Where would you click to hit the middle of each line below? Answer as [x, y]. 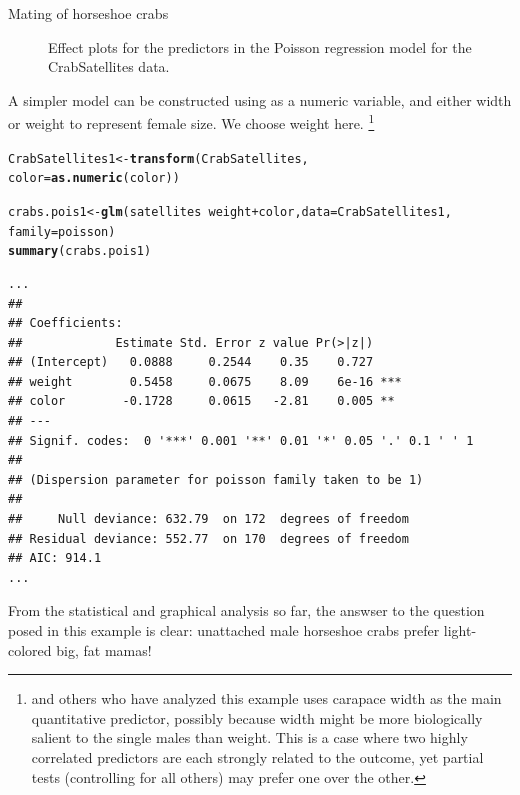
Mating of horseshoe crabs [88, 13]
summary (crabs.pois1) [80, 251]
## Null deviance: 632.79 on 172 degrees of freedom [208, 519]
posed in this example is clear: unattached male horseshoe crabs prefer [224, 630]
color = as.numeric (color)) [94, 178]
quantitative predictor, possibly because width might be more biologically [257, 717]
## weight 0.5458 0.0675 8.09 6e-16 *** [205, 381]
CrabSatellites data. [109, 66]
